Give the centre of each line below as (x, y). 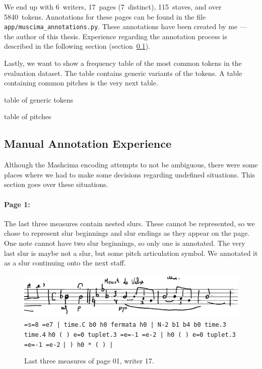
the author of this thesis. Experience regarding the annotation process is (116, 36)
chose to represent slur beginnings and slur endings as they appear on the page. (127, 233)
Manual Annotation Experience (88, 144)
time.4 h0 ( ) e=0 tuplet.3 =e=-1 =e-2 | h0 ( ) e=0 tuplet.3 (130, 335)
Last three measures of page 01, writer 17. (89, 361)
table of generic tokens (39, 99)
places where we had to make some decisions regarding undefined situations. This (130, 174)
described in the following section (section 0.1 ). (77, 46)
